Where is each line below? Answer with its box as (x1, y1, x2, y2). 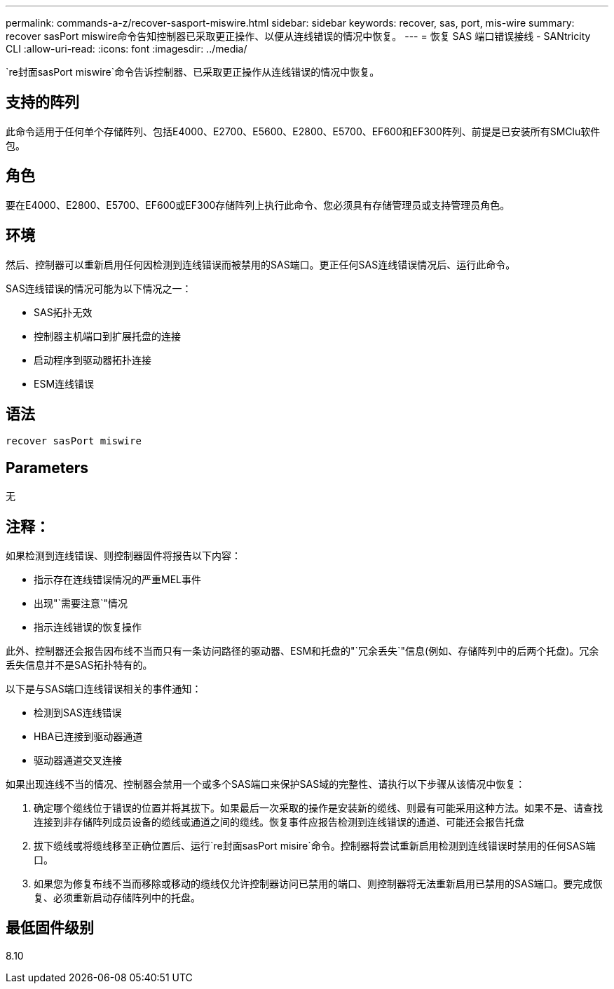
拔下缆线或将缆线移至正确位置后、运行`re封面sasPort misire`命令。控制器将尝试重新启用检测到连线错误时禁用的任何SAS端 (34, 840, 596, 852)
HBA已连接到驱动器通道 (34, 730, 143, 743)
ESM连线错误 (34, 377, 95, 390)
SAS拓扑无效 (34, 306, 93, 318)
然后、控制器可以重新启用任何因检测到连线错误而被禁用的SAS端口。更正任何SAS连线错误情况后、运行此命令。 (6, 258, 516, 271)
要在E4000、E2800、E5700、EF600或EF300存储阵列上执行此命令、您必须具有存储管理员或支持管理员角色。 (6, 198, 510, 211)
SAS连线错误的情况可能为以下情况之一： (6, 282, 192, 294)
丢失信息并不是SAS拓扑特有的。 (6, 659, 153, 671)
